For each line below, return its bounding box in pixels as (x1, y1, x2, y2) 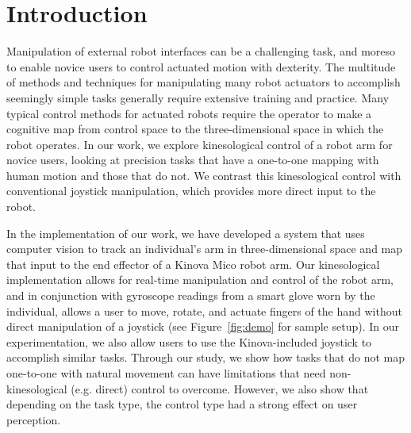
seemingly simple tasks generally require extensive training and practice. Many (6, 89, 390, 105)
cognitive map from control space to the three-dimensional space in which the (6, 121, 384, 137)
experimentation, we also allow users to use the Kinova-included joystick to (6, 333, 372, 350)
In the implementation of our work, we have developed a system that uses (6, 224, 365, 241)
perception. (6, 411, 61, 427)
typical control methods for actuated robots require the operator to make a (6, 105, 372, 121)
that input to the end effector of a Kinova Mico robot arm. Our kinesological (6, 255, 380, 272)
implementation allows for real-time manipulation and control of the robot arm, (6, 271, 394, 288)
